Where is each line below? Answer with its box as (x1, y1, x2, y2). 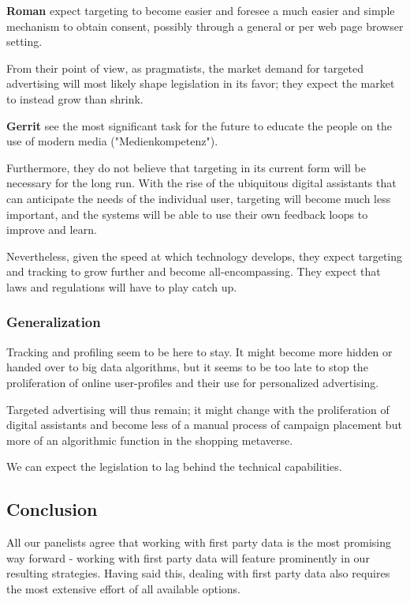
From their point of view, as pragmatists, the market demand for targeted (6, 59, 363, 76)
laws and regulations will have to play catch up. (6, 278, 237, 295)
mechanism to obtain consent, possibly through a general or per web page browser (6, 17, 404, 34)
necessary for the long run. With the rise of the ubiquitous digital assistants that (6, 175, 397, 191)
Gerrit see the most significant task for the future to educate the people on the (6, 117, 392, 134)
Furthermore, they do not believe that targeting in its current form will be (6, 159, 366, 175)
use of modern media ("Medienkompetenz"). (6, 133, 218, 149)
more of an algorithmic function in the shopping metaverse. (6, 431, 293, 448)
